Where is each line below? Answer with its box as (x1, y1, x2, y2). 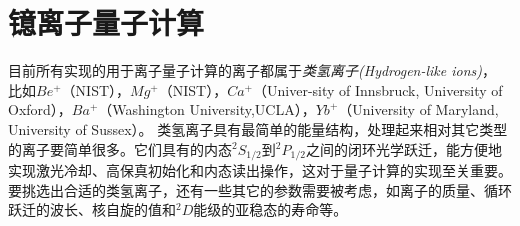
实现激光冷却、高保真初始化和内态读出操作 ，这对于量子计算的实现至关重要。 (8, 159, 512, 180)
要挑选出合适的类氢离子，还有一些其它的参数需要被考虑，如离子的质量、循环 (8, 179, 512, 200)
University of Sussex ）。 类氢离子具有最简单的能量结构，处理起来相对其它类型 (8, 118, 508, 139)
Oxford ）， (8, 99, 72, 120)
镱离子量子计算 (8, 2, 205, 43)
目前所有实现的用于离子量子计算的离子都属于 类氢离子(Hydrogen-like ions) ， (8, 60, 497, 81)
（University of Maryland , (338, 99, 499, 120)
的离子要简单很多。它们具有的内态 (8, 138, 232, 159)
